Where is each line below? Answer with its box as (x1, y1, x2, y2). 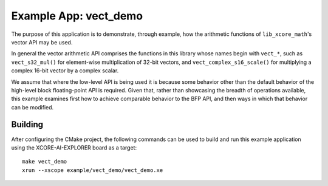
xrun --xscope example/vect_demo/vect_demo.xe (22, 167, 163, 173)
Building (11, 119, 44, 130)
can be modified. (11, 103, 54, 111)
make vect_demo (22, 158, 67, 165)
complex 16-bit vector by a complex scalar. (11, 67, 119, 74)
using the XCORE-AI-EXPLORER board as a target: (11, 143, 137, 151)
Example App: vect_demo (11, 9, 143, 22)
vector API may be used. (11, 38, 73, 46)
